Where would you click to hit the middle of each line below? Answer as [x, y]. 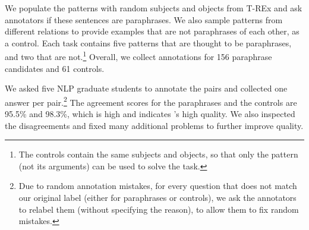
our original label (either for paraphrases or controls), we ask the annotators [157, 198]
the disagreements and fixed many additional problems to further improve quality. [154, 125]
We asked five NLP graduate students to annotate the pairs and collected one [146, 88]
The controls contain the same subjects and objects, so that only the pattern [158, 154]
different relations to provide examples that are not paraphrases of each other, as [152, 31]
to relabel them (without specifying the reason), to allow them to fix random [159, 209]
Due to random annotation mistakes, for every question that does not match [158, 186]
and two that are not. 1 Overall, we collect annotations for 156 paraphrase [138, 56]
